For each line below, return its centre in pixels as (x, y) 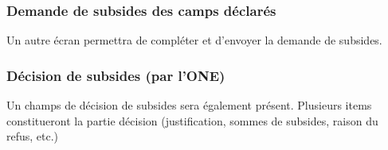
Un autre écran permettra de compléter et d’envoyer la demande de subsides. (194, 40)
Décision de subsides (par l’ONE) (116, 75)
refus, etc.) (33, 136)
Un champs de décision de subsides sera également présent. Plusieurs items (189, 105)
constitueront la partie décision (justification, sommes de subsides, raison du (192, 120)
